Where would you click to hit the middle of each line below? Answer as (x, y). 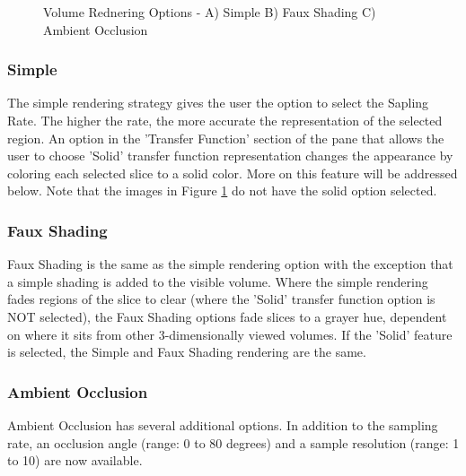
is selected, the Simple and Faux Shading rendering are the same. (187, 352)
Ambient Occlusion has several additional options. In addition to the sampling (223, 424)
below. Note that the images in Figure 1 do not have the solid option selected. (222, 190)
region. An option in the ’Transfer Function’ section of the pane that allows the (226, 138)
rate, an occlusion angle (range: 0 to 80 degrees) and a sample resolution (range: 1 (233, 442)
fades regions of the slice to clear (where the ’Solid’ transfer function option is (221, 299)
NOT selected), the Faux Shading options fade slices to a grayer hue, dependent (227, 316)
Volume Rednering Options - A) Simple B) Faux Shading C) (210, 12)
